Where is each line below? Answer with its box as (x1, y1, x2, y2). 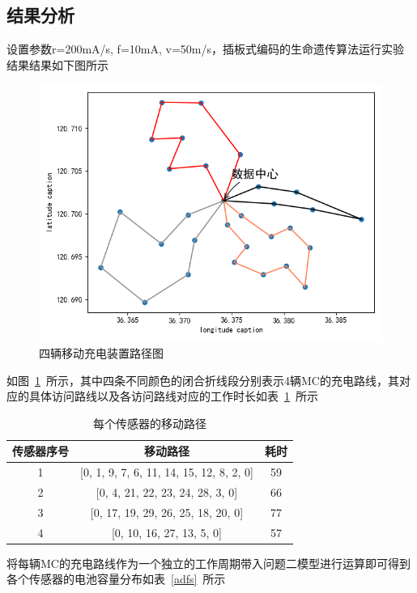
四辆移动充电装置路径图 (39, 344, 164, 361)
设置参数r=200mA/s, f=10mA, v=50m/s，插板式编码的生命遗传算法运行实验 (6, 40, 404, 57)
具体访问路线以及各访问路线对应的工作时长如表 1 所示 (28, 388, 318, 405)
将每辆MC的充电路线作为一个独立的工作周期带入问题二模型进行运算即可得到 (6, 554, 411, 571)
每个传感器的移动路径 (92, 414, 206, 431)
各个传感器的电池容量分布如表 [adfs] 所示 (6, 570, 226, 587)
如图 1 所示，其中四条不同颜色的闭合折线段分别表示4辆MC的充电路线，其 (6, 371, 399, 388)
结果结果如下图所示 (6, 56, 109, 73)
